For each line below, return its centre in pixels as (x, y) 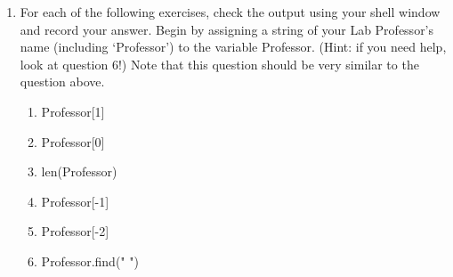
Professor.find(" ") (90, 261)
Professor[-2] (75, 231)
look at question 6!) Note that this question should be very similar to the (219, 64)
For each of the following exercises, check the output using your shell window (230, 12)
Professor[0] (73, 141)
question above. (62, 81)
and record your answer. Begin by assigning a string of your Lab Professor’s (227, 29)
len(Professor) (79, 171)
